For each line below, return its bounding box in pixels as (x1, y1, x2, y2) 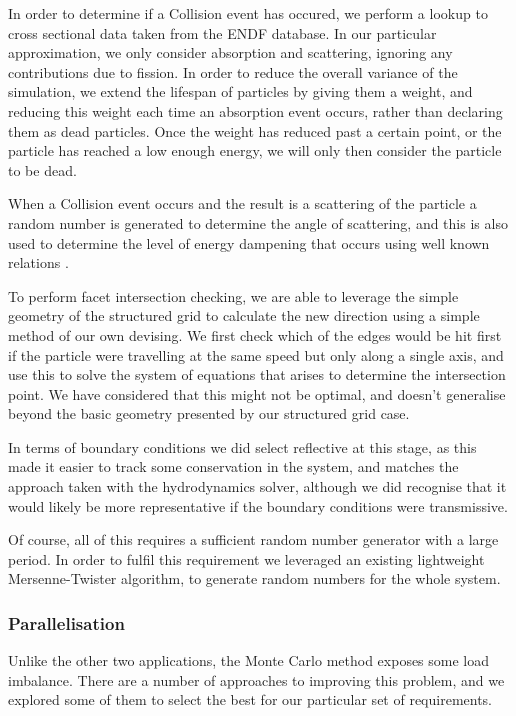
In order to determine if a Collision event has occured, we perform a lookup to (8, 3, 488, 23)
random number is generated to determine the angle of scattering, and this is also (8, 212, 508, 233)
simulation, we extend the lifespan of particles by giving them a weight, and (8, 81, 473, 102)
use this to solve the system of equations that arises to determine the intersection (8, 364, 506, 385)
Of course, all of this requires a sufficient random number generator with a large (8, 529, 499, 550)
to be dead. (8, 159, 77, 180)
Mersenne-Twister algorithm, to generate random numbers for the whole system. (8, 568, 501, 589)
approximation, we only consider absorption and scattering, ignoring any (8, 42, 453, 63)
